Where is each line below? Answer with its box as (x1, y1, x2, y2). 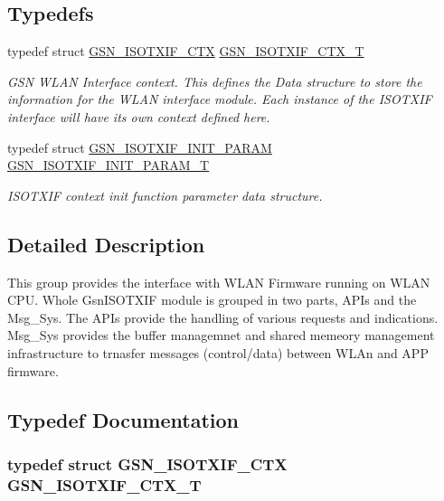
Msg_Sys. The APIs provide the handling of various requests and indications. (7, 307, 439, 326)
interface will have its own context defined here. (7, 107, 270, 126)
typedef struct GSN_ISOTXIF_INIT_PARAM (7, 137, 272, 156)
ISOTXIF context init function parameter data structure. (7, 185, 323, 204)
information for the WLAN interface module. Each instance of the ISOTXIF (7, 90, 432, 109)
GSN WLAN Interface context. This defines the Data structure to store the (7, 71, 422, 90)
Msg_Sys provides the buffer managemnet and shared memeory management (7, 326, 435, 345)
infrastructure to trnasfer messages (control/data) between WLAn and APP (7, 343, 429, 362)
